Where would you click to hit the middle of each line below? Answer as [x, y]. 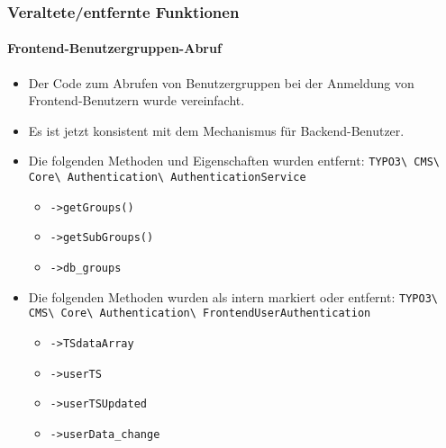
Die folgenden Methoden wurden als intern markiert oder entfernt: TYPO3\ [233, 296]
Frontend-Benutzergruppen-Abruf [114, 48]
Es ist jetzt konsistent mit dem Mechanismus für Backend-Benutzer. [216, 130]
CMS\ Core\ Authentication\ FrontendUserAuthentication [200, 314]
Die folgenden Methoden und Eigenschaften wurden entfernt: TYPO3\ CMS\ [234, 161]
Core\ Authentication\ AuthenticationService [167, 178]
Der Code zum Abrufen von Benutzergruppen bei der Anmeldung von [221, 82]
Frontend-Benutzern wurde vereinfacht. [137, 100]
